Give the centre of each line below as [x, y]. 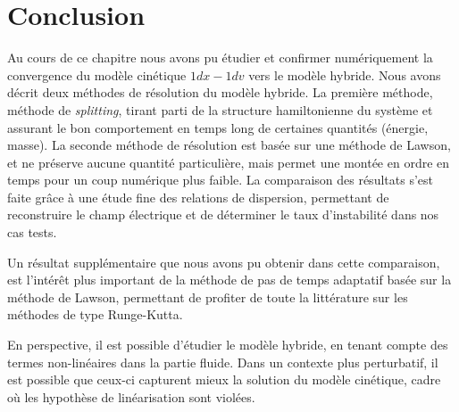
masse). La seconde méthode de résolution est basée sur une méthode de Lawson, [229, 145]
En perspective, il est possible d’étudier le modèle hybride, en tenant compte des [228, 345]
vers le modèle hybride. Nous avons [345, 74]
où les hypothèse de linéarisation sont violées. [131, 396]
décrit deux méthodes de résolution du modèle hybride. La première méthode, [220, 92]
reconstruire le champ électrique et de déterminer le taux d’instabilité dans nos [223, 214]
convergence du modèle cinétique [97, 74]
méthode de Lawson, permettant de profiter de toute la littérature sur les [208, 297]
